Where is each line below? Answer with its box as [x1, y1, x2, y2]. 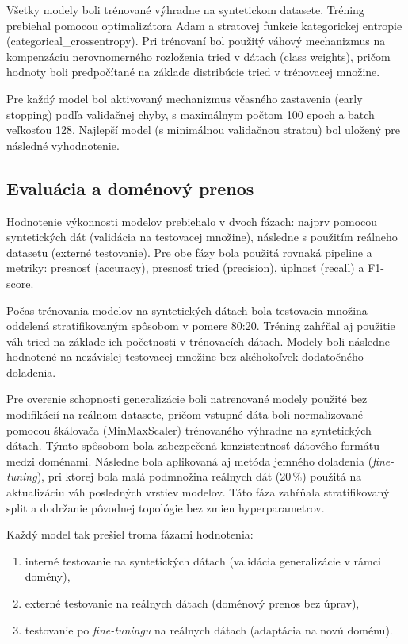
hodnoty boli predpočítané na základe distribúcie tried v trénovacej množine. [6, 63, 380, 80]
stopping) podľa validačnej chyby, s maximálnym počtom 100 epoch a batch [6, 105, 375, 122]
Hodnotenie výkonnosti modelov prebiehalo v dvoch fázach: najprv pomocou [6, 213, 378, 229]
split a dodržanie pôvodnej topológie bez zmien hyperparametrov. [6, 499, 325, 516]
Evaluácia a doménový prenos [6, 175, 254, 200]
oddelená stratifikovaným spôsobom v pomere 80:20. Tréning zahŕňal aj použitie [6, 317, 395, 334]
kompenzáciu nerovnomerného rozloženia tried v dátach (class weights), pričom [6, 48, 391, 64]
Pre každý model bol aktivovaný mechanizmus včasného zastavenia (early [6, 90, 363, 106]
